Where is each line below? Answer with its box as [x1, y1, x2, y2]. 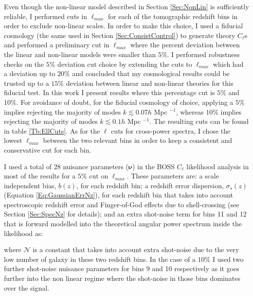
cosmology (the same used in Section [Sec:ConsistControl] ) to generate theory [4, 30, 235, 40]
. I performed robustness [167, 49, 240, 59]
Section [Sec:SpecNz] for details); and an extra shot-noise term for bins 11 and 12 [4, 209, 247, 219]
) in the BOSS [132, 161, 175, 171]
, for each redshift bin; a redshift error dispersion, [76, 180, 224, 190]
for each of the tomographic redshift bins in [108, 11, 238, 21]
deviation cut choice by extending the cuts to [57, 59, 192, 69]
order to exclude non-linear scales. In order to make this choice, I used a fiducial [4, 20, 243, 31]
